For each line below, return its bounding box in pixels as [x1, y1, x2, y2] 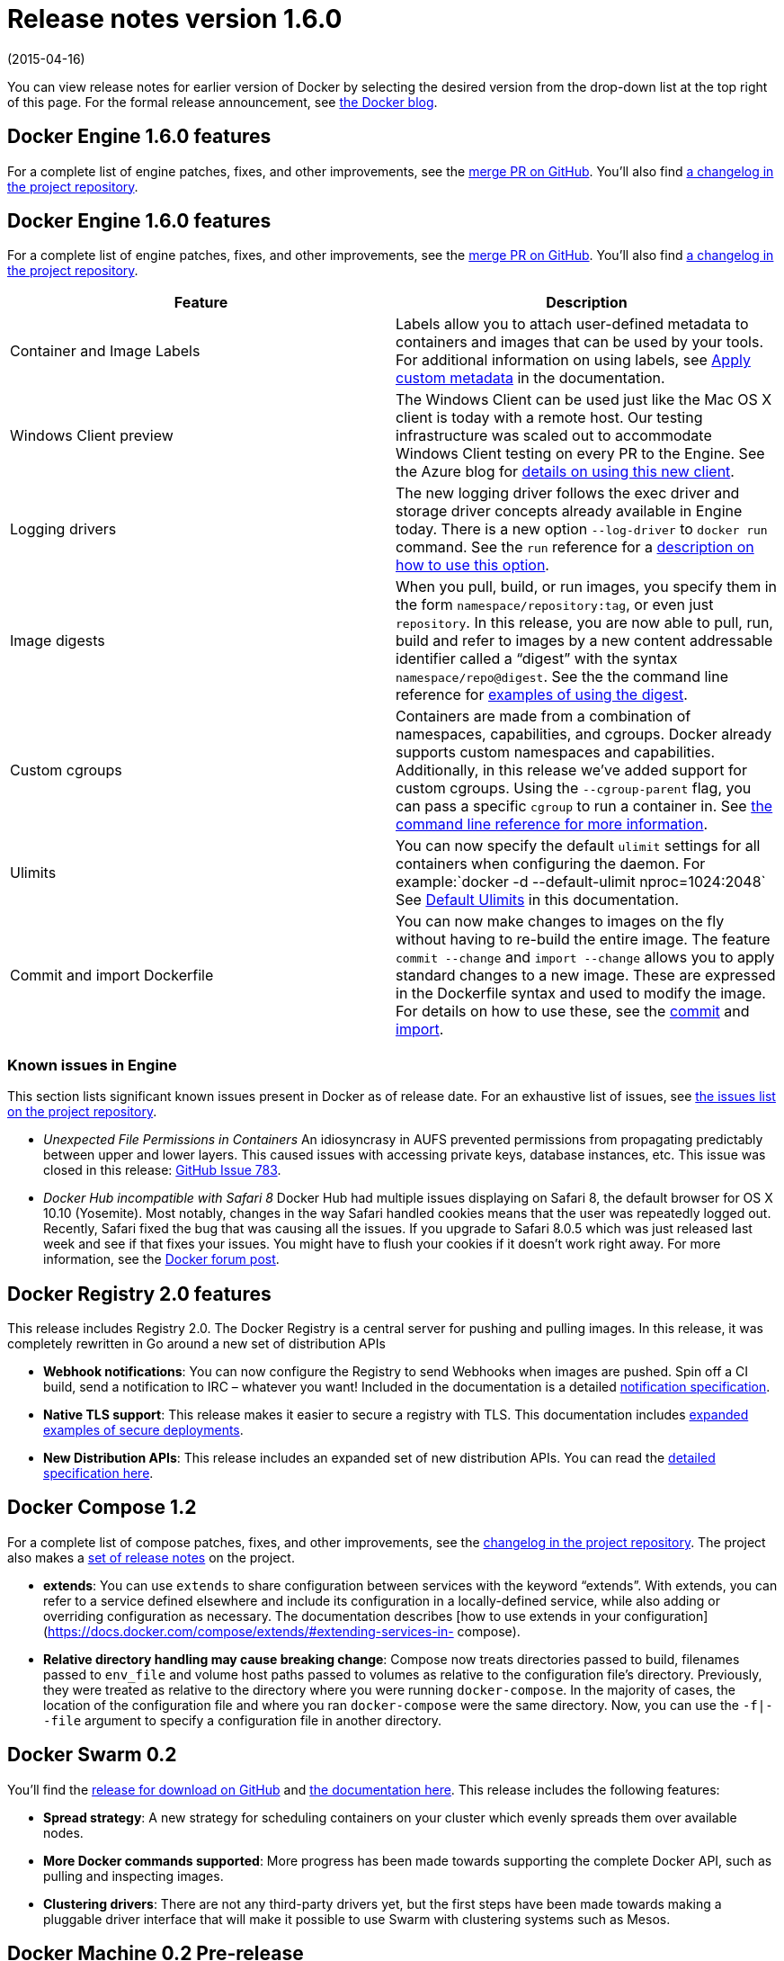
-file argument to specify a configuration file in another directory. [43, 1712, 442, 1728]
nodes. [43, 1824, 84, 1840]
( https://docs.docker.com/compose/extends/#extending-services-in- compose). [43, 1623, 521, 1639]
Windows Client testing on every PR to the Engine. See [396, 444, 765, 463]
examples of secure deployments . [43, 1422, 244, 1438]
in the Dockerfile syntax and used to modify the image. [396, 984, 766, 1003]
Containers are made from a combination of [396, 707, 691, 726]
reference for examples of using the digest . [396, 685, 688, 704]
